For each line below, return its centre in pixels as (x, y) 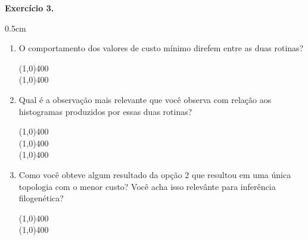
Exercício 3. (29, 8)
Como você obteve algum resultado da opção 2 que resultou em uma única (155, 174)
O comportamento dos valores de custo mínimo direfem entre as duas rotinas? (161, 48)
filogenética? (41, 198)
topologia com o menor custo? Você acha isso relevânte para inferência (147, 186)
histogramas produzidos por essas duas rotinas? (105, 111)
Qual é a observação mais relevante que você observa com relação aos (145, 99)
